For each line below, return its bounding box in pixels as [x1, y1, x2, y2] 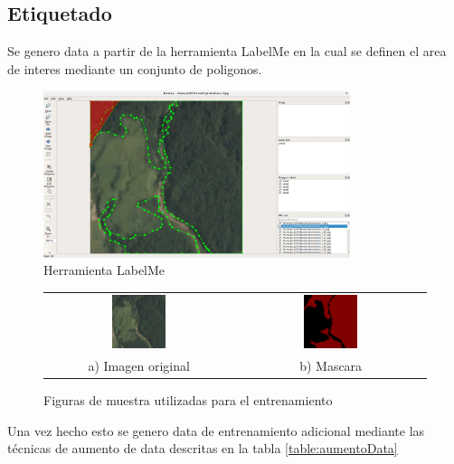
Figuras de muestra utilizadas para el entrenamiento [43, 391, 333, 410]
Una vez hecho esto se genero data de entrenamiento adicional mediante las [7, 421, 425, 440]
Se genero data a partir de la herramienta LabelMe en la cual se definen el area [7, 42, 447, 61]
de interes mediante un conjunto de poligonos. [7, 59, 262, 78]
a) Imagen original [88, 356, 190, 375]
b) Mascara [299, 356, 363, 375]
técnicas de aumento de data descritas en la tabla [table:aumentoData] [7, 439, 398, 458]
